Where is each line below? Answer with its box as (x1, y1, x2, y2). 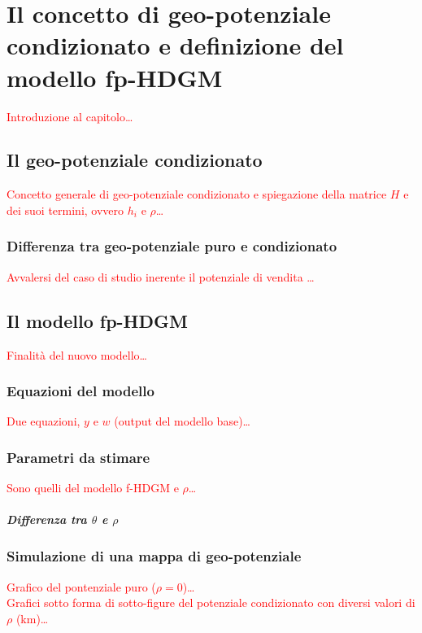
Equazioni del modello (7, 381, 154, 401)
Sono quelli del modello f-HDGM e (7, 479, 179, 496)
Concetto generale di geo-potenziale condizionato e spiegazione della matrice (7, 186, 387, 203)
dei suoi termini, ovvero (7, 201, 124, 218)
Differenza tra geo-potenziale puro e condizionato (7, 236, 337, 256)
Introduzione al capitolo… (7, 107, 133, 124)
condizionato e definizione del (7, 28, 344, 62)
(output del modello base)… (114, 413, 250, 430)
